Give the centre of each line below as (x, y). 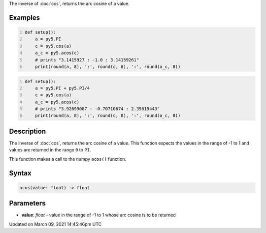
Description (28, 131)
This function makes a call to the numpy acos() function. (68, 159)
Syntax (20, 173)
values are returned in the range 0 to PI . (50, 150)
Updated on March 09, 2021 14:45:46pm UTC (55, 224)
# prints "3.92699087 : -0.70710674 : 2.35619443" (98, 109)
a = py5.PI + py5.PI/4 (63, 88)
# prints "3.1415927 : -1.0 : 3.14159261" (87, 60)
